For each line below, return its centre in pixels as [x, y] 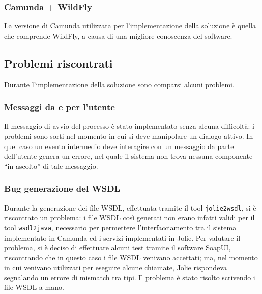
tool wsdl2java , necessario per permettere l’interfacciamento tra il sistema [120, 227]
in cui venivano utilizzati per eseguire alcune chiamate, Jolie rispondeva [115, 267]
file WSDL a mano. [34, 287]
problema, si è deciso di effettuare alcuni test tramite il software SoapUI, [118, 247]
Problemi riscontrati [59, 63]
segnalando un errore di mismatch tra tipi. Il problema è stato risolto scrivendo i [130, 277]
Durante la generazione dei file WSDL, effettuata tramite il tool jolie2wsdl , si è [130, 207]
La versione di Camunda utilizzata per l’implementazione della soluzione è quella [130, 26]
